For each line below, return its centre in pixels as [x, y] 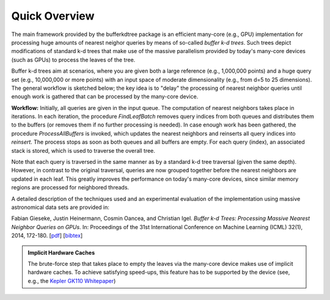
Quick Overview [53, 16]
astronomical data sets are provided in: [61, 207]
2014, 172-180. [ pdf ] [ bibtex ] [47, 236]
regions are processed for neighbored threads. [70, 188]
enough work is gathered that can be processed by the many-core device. [105, 97]
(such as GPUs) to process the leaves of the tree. [73, 60]
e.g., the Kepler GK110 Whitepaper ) [72, 280]
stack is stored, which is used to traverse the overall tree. [83, 150]
